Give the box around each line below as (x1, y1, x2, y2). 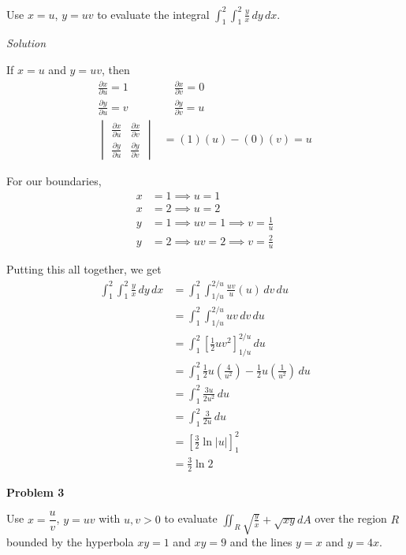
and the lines (229, 534, 292, 550)
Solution (6, 35, 47, 51)
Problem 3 (6, 483, 65, 500)
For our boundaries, (6, 173, 102, 189)
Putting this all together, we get (6, 261, 162, 277)
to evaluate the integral (97, 6, 210, 22)
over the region (315, 510, 387, 527)
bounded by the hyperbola (6, 534, 134, 550)
